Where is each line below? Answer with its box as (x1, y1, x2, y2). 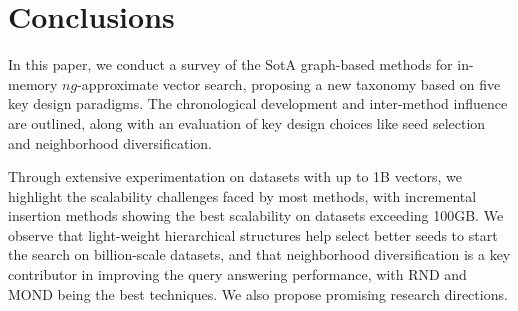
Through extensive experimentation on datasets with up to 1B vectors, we (8, 166, 463, 187)
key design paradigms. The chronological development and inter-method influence (8, 93, 508, 114)
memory (8, 73, 58, 94)
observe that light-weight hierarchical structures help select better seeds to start (8, 224, 498, 245)
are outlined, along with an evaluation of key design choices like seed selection (8, 112, 486, 133)
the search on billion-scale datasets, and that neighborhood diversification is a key (8, 244, 511, 265)
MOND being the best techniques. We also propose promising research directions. (8, 283, 508, 304)
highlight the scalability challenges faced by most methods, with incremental (8, 185, 477, 206)
